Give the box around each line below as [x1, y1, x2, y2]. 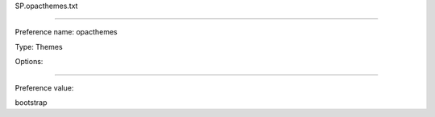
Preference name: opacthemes [14, 27, 118, 37]
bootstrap [14, 97, 48, 107]
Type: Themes [14, 42, 64, 51]
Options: [14, 57, 43, 67]
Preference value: [14, 83, 74, 92]
